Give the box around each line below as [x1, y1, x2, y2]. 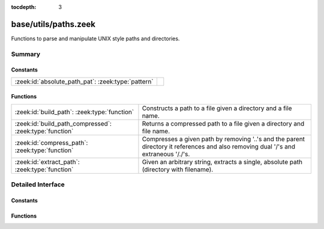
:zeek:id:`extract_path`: [14, 157, 80, 166]
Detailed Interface [11, 180, 65, 189]
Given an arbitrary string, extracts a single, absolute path [142, 157, 303, 166]
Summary [11, 50, 41, 58]
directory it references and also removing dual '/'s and [142, 142, 295, 150]
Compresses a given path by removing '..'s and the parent [142, 135, 305, 143]
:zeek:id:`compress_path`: [14, 138, 88, 147]
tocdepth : [11, 4, 37, 10]
